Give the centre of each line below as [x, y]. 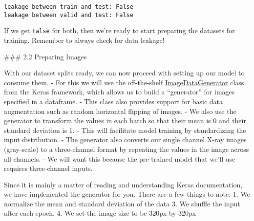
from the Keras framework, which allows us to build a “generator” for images [119, 92]
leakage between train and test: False [69, 7]
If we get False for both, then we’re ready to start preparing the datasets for [119, 30]
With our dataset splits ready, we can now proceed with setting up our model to [124, 73]
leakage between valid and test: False [69, 15]
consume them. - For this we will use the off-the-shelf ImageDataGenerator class [124, 82]
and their [232, 120]
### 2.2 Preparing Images [45, 56]
